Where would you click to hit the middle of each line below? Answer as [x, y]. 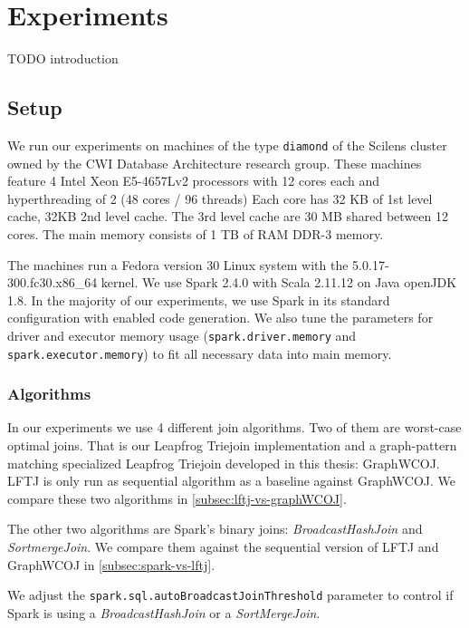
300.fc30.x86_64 [53, 282]
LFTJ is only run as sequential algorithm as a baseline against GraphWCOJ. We [231, 481]
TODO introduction [63, 58]
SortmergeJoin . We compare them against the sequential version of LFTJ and [223, 547]
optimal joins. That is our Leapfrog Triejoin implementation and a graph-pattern [232, 445]
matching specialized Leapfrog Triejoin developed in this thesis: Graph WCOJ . [224, 463]
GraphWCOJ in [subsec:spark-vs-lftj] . [111, 564]
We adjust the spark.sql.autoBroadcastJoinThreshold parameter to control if [230, 595]
